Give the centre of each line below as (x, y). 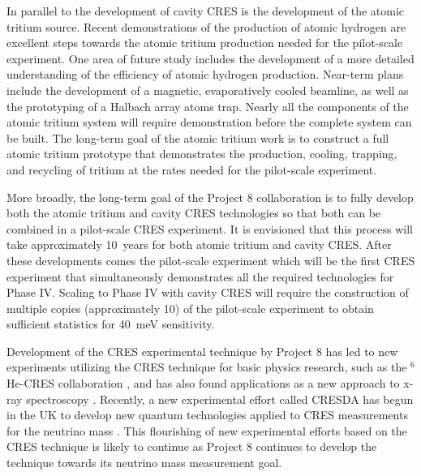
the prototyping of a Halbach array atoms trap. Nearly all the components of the (208, 106)
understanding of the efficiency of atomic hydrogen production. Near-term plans (205, 74)
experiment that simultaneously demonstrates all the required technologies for (200, 276)
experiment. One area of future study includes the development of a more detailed (210, 58)
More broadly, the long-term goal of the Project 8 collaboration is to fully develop (210, 197)
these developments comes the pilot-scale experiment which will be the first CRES (211, 260)
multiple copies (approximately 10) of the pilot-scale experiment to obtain (190, 308)
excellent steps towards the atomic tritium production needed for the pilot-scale (205, 43)
